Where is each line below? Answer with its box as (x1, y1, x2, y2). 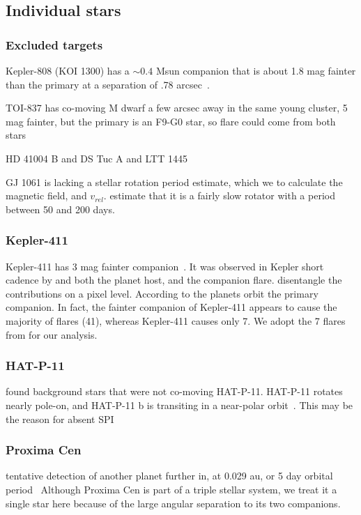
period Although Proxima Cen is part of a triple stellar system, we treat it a (6, 482, 337, 496)
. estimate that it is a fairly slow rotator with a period (103, 188, 335, 203)
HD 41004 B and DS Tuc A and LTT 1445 (6, 151, 187, 165)
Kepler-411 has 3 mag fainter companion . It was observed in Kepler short (6, 259, 324, 273)
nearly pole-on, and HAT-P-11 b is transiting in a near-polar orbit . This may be (6, 397, 353, 412)
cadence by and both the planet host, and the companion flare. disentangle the (6, 272, 342, 287)
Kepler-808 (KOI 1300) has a (6, 63, 130, 77)
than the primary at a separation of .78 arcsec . (6, 77, 210, 91)
